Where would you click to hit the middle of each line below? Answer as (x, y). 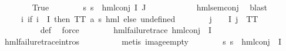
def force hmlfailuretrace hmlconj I (126, 30)
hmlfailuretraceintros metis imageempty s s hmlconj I (143, 41)
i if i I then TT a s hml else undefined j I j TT (139, 18)
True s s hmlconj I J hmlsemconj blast (149, 7)
